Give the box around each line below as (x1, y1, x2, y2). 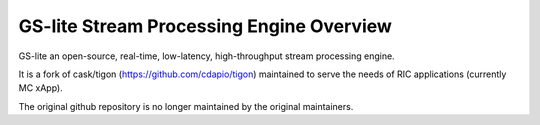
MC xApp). (18, 82, 64, 94)
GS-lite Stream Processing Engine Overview (18, 15, 392, 37)
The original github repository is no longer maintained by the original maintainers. (18, 100, 354, 112)
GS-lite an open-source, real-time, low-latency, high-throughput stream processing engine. (18, 50, 395, 62)
